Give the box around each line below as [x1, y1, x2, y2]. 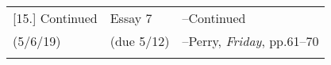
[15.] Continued [13, 9, 98, 27]
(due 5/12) [110, 32, 170, 50]
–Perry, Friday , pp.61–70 [182, 32, 319, 50]
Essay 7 [110, 9, 152, 27]
